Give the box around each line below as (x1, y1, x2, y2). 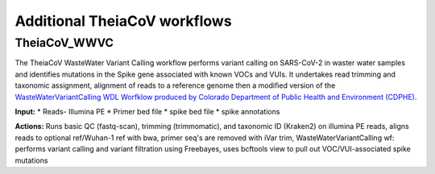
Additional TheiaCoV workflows (14, 12, 233, 30)
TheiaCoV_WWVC (14, 35, 114, 50)
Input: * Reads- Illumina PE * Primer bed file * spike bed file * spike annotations (14, 106, 280, 116)
